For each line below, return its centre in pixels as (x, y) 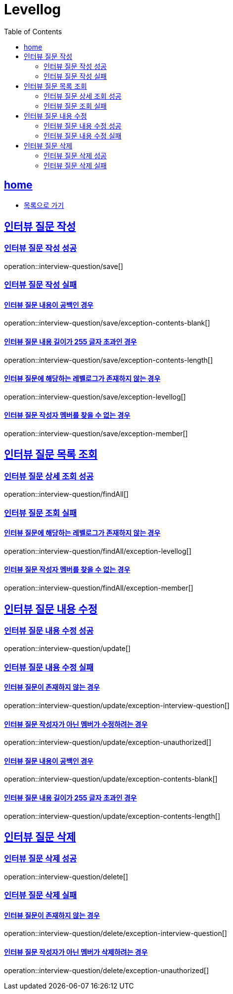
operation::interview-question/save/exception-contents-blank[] (107, 323)
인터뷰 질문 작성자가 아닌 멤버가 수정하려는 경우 (76, 724)
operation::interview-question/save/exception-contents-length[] (108, 360)
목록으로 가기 (44, 205)
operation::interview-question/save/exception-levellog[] (95, 397)
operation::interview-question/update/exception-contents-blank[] (111, 779)
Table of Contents (33, 31)
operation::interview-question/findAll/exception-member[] (99, 588)
